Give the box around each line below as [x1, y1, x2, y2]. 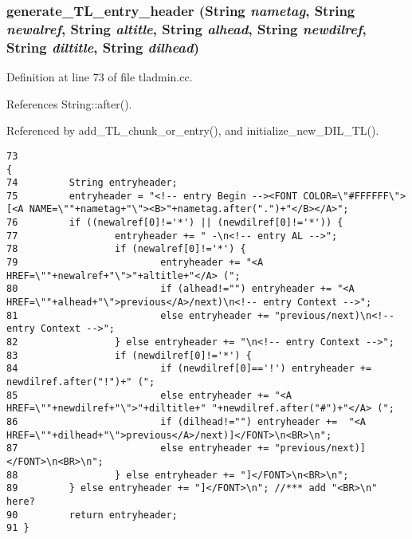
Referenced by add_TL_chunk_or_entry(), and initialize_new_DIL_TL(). [6, 122, 379, 139]
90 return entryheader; [6, 509, 178, 521]
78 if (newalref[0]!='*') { [6, 243, 246, 255]
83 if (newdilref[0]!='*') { [6, 349, 252, 361]
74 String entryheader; [6, 177, 178, 189]
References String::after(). [6, 95, 132, 112]
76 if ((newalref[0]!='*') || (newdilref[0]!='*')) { [6, 217, 343, 229]
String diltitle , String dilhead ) [6, 37, 199, 57]
